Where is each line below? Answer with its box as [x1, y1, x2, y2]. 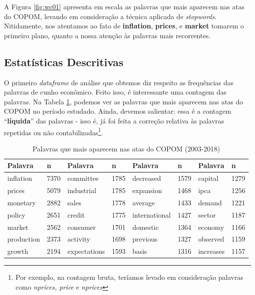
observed [198, 234, 225, 244]
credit [67, 209, 85, 220]
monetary [7, 197, 36, 207]
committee [67, 173, 99, 183]
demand [198, 197, 222, 207]
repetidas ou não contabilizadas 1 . [4, 125, 103, 137]
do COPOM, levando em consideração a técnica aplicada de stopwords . [4, 11, 217, 21]
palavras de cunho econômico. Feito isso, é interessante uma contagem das [4, 87, 227, 97]
